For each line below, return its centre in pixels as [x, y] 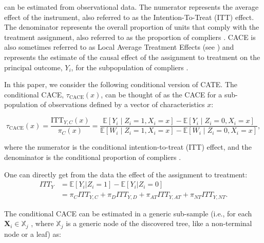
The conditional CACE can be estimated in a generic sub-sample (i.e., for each [128, 213]
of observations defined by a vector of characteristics [122, 104]
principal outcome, [33, 67]
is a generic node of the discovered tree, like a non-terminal [159, 223]
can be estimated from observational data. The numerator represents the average [131, 7]
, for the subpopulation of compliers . [130, 67]
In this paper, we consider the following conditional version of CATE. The [121, 84]
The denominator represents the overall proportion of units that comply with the [132, 27]
